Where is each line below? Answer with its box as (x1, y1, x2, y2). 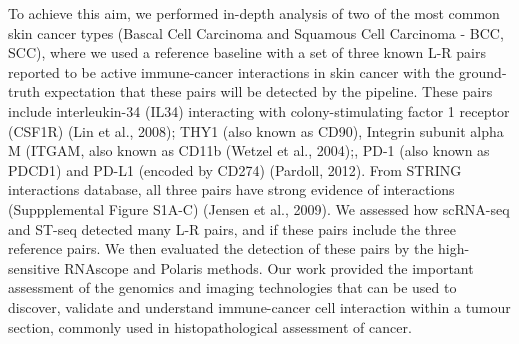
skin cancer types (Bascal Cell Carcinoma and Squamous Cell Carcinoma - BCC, (8, 22, 504, 43)
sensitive (8, 257, 60, 278)
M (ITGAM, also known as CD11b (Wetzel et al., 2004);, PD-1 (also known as (8, 140, 490, 161)
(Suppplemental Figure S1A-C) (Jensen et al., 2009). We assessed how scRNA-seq (8, 198, 510, 219)
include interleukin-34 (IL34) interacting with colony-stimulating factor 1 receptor (8, 100, 510, 121)
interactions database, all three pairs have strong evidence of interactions (8, 179, 455, 200)
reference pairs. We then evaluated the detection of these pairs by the (8, 238, 434, 259)
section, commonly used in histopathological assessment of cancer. (8, 316, 412, 337)
